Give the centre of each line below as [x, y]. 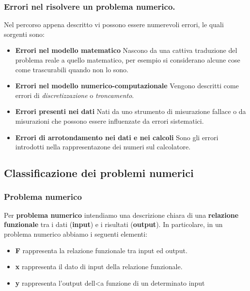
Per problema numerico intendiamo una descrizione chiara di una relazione [121, 215]
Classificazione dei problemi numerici [99, 173]
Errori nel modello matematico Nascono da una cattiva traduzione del [126, 50]
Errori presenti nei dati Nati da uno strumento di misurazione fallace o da [131, 111]
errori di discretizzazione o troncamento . [75, 95]
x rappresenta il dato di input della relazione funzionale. [99, 267]
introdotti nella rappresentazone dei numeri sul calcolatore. [103, 147]
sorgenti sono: [24, 34]
